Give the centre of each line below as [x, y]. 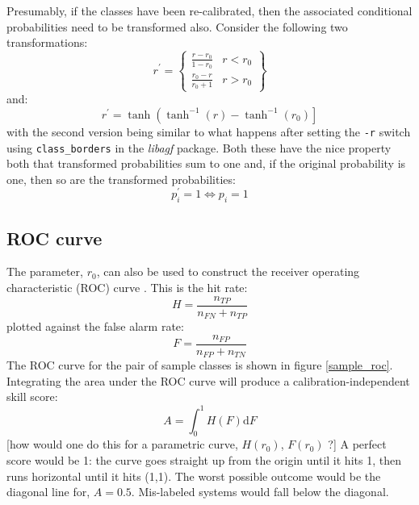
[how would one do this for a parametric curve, [122, 444]
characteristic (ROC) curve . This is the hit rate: [127, 288]
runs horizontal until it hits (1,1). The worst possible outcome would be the [194, 476]
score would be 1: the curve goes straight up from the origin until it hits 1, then [204, 459]
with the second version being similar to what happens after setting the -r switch [209, 131]
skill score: [32, 396]
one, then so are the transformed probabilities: [121, 179]
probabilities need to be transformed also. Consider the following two [177, 26]
